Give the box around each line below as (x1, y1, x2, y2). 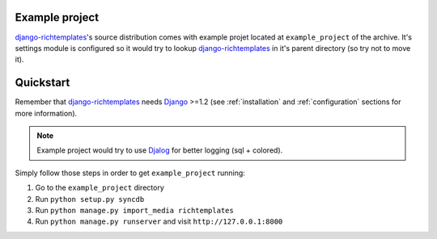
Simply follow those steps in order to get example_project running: (15, 168, 246, 178)
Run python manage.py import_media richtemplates (35, 205, 234, 215)
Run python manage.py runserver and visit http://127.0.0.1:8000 (35, 216, 283, 226)
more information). (15, 108, 78, 118)
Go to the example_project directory (35, 182, 165, 193)
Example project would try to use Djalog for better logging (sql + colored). (36, 145, 283, 155)
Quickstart (15, 76, 70, 90)
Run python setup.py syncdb (35, 194, 145, 203)
